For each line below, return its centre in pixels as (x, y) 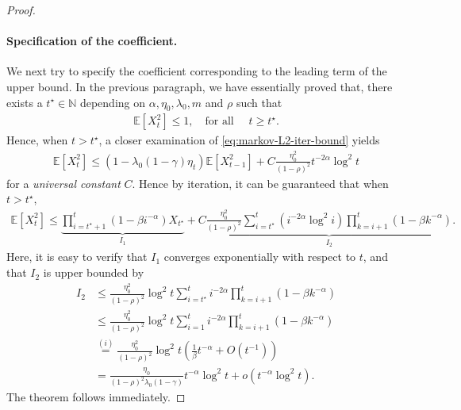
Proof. (21, 10)
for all (219, 122)
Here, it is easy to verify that (77, 257)
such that (259, 102)
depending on (113, 102)
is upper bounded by (94, 272)
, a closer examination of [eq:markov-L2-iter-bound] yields (239, 140)
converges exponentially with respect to (260, 257)
